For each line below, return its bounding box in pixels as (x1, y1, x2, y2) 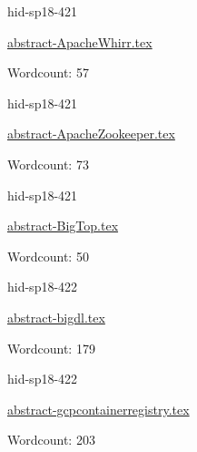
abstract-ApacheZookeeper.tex (7, 124, 175, 143)
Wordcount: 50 (7, 246, 89, 265)
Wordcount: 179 (7, 338, 95, 357)
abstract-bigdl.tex (7, 307, 105, 326)
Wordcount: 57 (7, 63, 89, 82)
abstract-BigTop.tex (7, 216, 119, 235)
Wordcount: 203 (7, 430, 95, 449)
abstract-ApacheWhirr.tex (7, 32, 153, 51)
